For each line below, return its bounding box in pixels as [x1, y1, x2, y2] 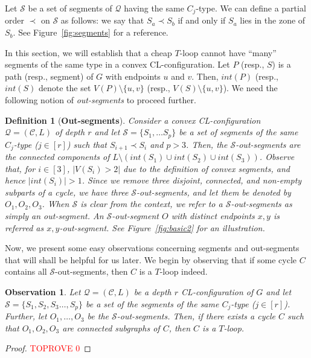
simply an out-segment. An [5, 209, 104, 222]
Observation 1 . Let [5, 286, 81, 298]
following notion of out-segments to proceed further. [5, 94, 196, 106]
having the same [124, 2, 184, 14]
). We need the [223, 82, 278, 94]
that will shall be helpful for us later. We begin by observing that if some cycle [5, 253, 297, 266]
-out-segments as [231, 197, 292, 210]
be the [87, 310, 109, 322]
